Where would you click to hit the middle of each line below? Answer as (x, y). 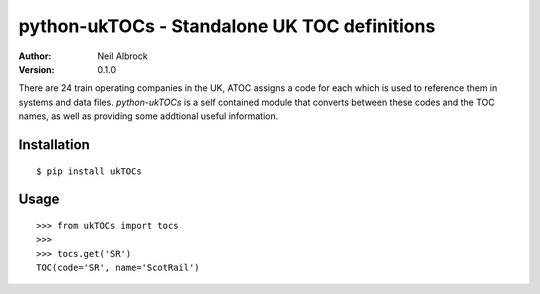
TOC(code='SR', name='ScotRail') (118, 268)
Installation (54, 144)
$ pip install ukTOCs (89, 171)
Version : (36, 69)
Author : (35, 56)
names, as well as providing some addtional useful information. (148, 116)
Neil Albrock (123, 56)
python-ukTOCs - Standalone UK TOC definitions (227, 26)
